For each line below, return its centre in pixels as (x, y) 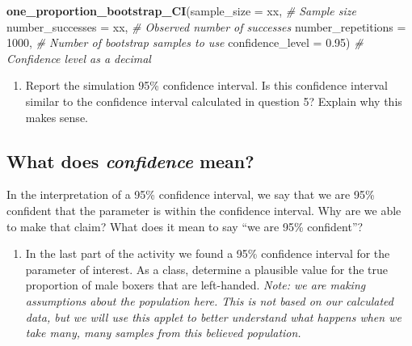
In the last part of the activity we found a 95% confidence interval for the (208, 253)
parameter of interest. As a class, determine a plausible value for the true (206, 269)
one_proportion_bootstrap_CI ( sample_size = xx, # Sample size (182, 11)
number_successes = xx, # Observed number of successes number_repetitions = (206, 26)
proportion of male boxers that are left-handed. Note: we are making (195, 285)
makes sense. (57, 117)
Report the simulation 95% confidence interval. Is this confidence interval (206, 85)
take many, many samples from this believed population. (163, 333)
